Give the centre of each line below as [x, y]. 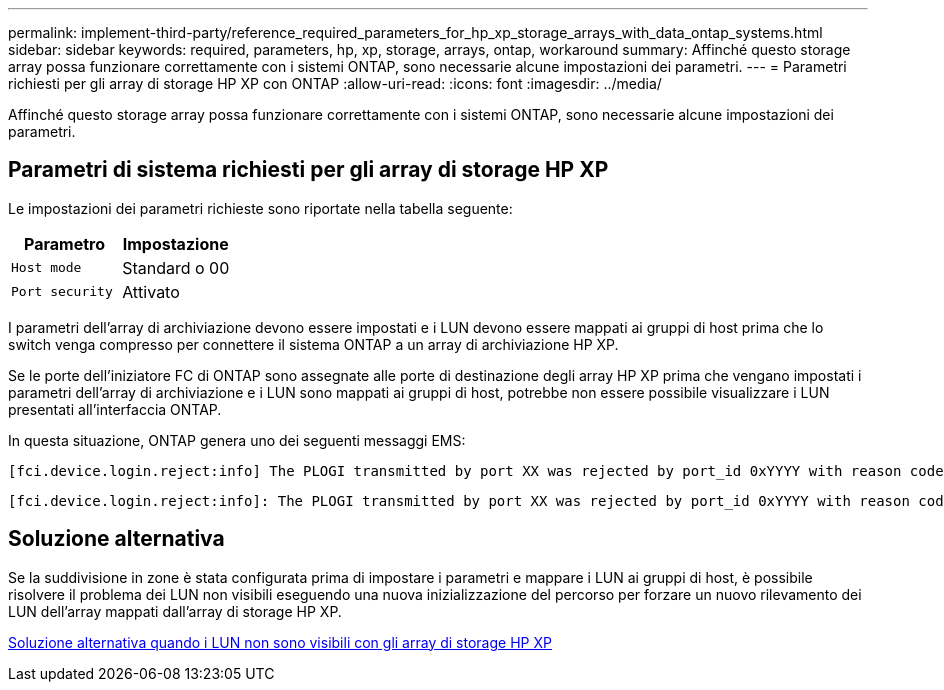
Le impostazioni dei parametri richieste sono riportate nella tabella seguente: [260, 208]
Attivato [151, 291]
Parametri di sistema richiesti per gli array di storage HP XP [308, 170]
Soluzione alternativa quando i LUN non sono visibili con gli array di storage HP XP [280, 642]
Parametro [65, 243]
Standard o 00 [176, 267]
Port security [62, 292]
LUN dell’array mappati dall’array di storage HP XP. [175, 611]
